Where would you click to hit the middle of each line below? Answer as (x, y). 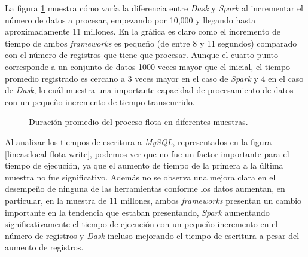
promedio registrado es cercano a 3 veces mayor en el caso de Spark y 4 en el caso (154, 78)
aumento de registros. (44, 247)
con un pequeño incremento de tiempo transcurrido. (100, 101)
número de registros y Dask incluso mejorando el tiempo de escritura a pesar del (152, 235)
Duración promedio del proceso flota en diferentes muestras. (138, 122)
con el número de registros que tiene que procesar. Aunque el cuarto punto (142, 55)
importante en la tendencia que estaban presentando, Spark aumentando (137, 212)
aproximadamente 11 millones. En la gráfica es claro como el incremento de (143, 31)
